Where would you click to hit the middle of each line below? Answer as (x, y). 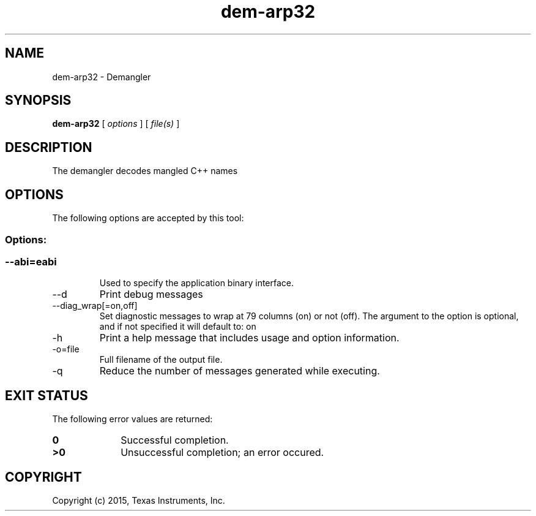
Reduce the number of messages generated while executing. (240, 371)
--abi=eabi (31, 261)
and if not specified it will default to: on (178, 327)
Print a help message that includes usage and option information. (249, 338)
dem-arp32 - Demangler (102, 77)
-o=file (66, 349)
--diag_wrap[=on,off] (95, 306)
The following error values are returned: (132, 419)
